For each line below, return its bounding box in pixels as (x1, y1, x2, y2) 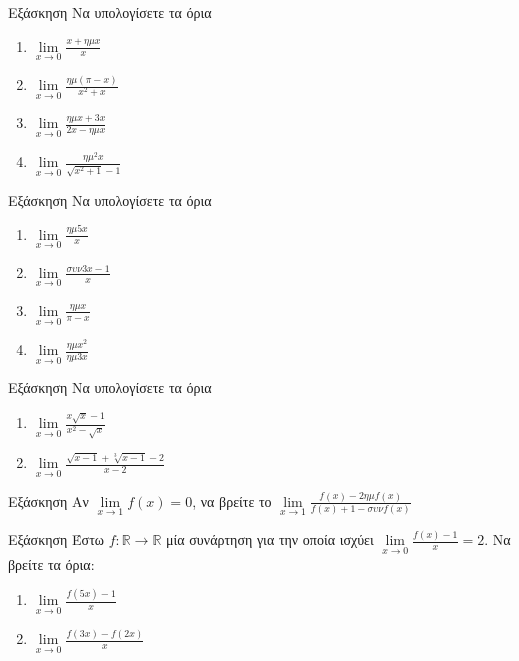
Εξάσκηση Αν (8, 490, 89, 511)
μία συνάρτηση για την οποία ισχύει (166, 529, 374, 550)
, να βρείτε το (192, 490, 272, 511)
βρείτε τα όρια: (8, 553, 95, 574)
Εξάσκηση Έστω (8, 529, 104, 550)
